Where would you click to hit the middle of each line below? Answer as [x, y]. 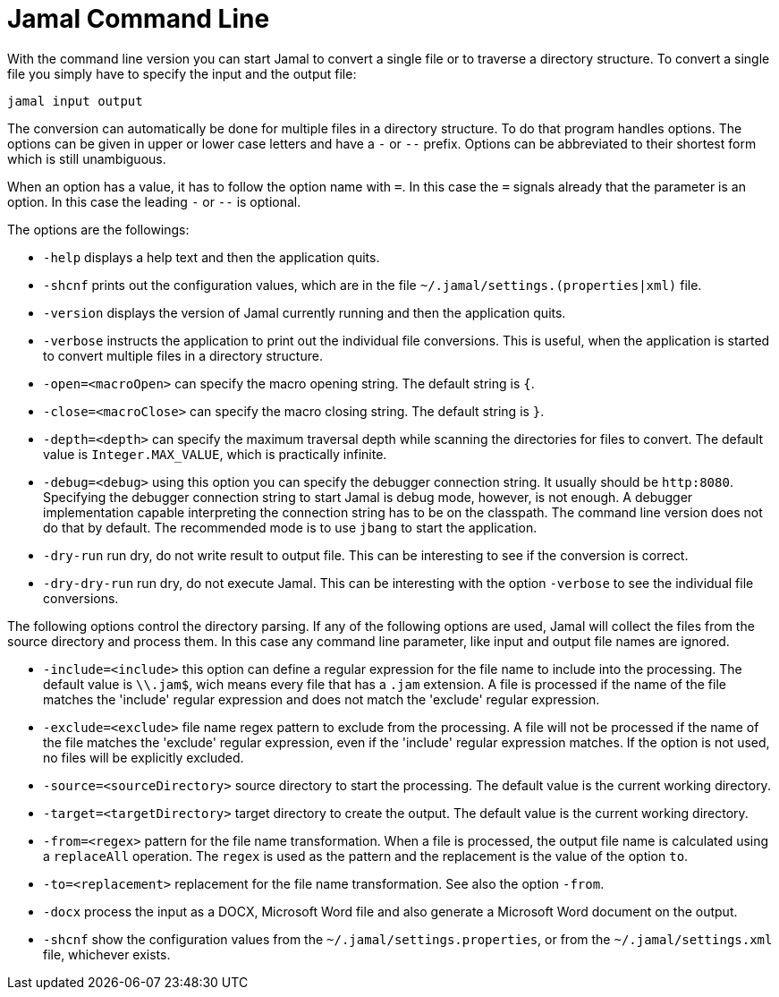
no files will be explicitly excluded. [144, 757]
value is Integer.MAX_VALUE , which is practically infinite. [215, 454]
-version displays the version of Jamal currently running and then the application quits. [305, 312]
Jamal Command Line [139, 19]
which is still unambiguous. [87, 158]
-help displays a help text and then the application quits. [212, 257]
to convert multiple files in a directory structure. [183, 355]
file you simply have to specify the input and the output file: [182, 73]
